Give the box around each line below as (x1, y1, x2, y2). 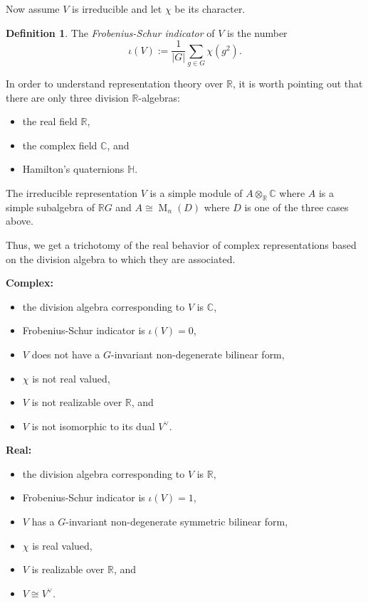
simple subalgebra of (6, 199, 95, 214)
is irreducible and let (72, 1, 162, 16)
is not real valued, (32, 370, 110, 385)
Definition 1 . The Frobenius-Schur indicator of (6, 25, 215, 40)
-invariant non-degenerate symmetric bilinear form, (65, 514, 288, 529)
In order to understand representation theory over (6, 75, 224, 90)
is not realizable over (31, 395, 122, 410)
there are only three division (6, 90, 129, 105)
